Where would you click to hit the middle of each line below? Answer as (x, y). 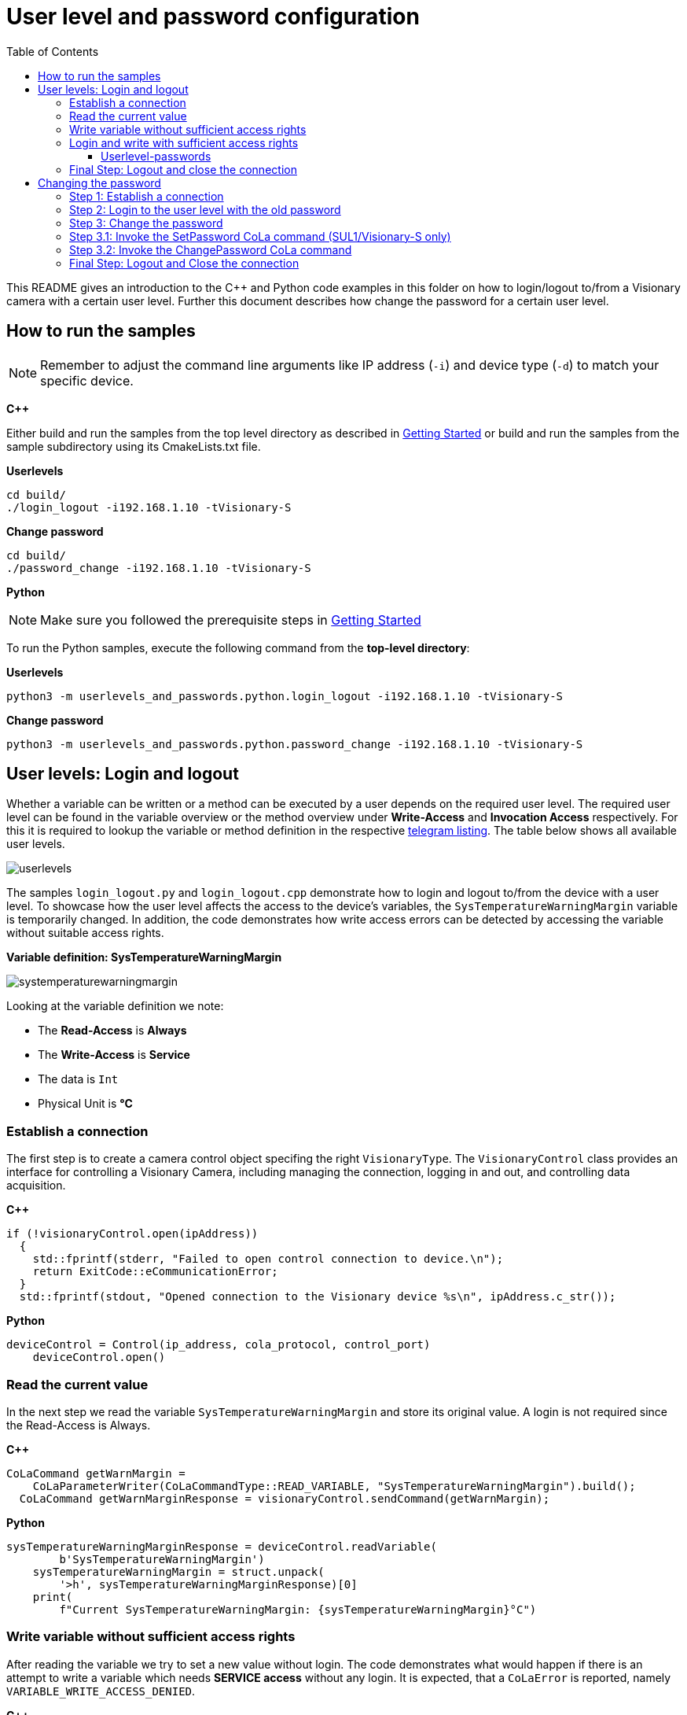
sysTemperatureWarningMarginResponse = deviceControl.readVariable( (222, 1546)
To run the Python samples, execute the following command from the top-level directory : (238, 647)
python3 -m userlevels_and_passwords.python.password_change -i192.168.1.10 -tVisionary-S (295, 744)
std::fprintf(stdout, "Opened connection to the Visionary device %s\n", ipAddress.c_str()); (318, 1297)
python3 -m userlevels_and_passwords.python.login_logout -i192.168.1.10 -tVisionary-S (285, 696)
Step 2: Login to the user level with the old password (205, 209)
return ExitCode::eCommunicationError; (155, 1272)
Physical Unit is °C (85, 1104)
